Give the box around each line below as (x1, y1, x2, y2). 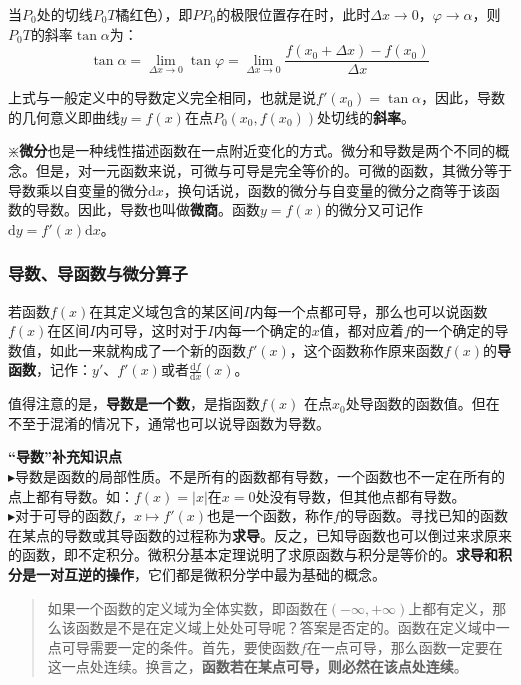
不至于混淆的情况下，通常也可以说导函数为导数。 (8, 412, 330, 433)
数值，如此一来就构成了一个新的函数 (8, 339, 246, 360)
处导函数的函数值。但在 (345, 393, 500, 414)
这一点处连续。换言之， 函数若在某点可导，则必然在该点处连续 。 (47, 656, 468, 677)
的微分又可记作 (324, 199, 423, 220)
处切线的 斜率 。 (317, 106, 416, 127)
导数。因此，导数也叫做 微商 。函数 (35, 199, 260, 220)
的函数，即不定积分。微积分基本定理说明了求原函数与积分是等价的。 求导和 (8, 544, 498, 565)
